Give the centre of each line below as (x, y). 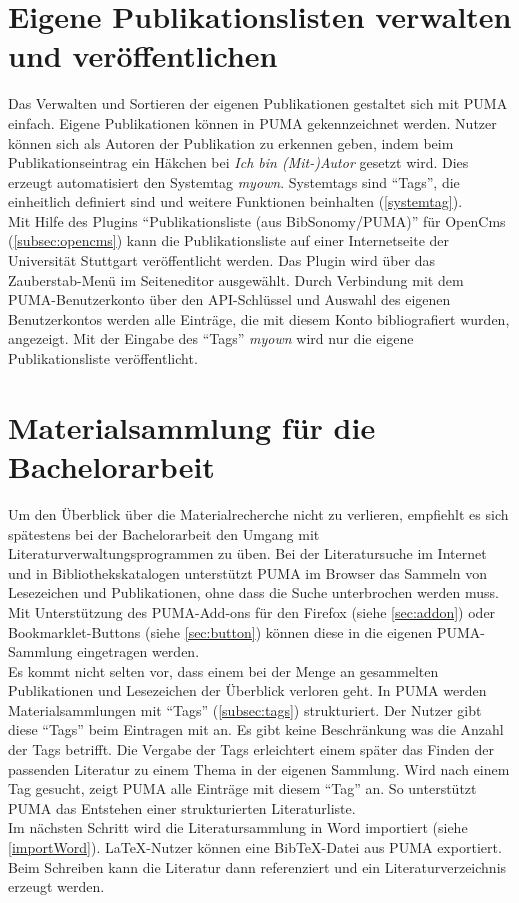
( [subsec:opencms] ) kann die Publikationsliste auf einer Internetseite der (229, 240)
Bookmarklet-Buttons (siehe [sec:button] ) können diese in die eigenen (220, 631)
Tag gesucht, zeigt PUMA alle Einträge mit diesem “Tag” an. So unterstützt (242, 788)
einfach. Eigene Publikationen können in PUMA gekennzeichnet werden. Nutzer (252, 122)
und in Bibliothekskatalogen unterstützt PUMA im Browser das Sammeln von (247, 572)
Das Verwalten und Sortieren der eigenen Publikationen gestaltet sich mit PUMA (258, 103)
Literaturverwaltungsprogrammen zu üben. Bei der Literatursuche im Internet (247, 553)
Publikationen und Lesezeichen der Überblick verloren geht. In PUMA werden (247, 690)
